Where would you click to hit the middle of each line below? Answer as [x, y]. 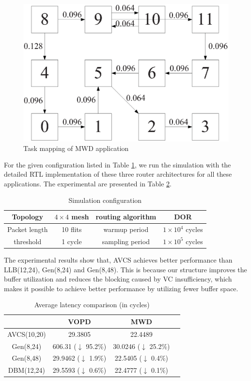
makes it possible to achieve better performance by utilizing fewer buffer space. [121, 288]
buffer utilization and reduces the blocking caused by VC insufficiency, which [118, 279]
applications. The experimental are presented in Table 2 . [88, 183]
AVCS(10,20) [27, 334]
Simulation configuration [105, 200]
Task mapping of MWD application [76, 148]
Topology [27, 217]
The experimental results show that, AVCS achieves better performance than [118, 259]
